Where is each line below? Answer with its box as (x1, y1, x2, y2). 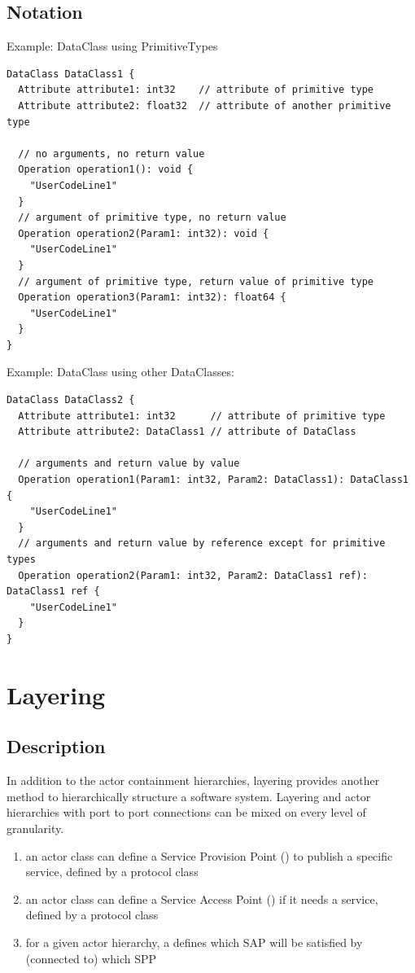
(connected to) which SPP (25, 949, 157, 966)
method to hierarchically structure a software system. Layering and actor (7, 787, 371, 804)
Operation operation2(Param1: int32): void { (18, 227, 269, 239)
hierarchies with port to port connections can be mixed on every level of (7, 804, 366, 821)
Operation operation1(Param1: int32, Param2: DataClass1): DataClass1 (18, 474, 408, 486)
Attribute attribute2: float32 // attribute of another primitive (18, 99, 391, 112)
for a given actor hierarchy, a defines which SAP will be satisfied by (25, 933, 363, 950)
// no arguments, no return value (18, 147, 205, 160)
